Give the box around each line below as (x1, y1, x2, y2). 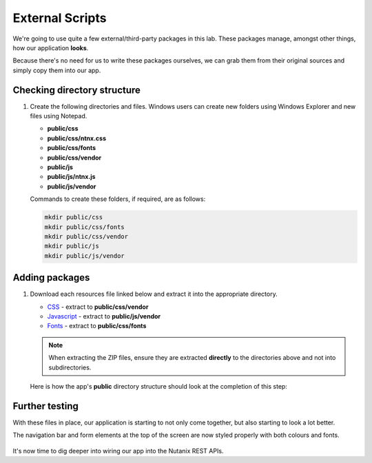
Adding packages (12, 272, 90, 283)
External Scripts (12, 10, 107, 25)
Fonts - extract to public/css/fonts (47, 322, 147, 330)
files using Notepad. (30, 112, 87, 120)
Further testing (12, 400, 79, 412)
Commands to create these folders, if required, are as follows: (30, 195, 206, 203)
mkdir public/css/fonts (44, 223, 125, 230)
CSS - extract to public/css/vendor (47, 303, 149, 311)
